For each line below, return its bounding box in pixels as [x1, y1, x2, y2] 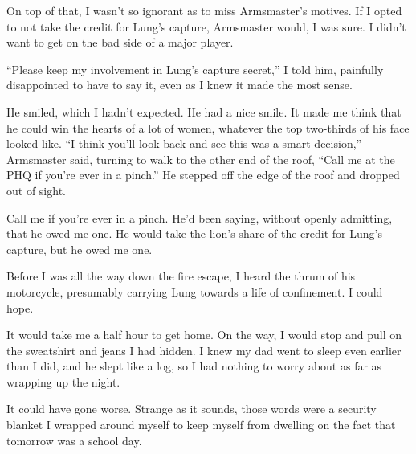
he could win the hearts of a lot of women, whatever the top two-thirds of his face [6, 119, 410, 136]
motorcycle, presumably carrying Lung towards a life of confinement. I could [6, 283, 383, 300]
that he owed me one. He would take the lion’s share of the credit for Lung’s [6, 225, 382, 242]
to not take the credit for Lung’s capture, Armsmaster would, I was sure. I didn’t [6, 18, 406, 35]
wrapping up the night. [6, 373, 120, 390]
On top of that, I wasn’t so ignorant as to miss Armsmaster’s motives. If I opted [6, 2, 402, 18]
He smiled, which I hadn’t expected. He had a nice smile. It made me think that [6, 103, 402, 120]
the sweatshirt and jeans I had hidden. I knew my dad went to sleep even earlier [6, 342, 402, 358]
